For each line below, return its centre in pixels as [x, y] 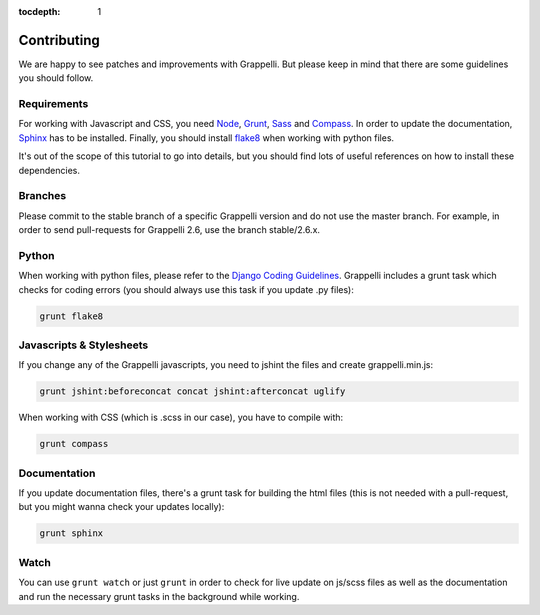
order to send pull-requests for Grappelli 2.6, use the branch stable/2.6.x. [169, 230]
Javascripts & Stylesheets [83, 345]
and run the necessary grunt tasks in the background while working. [159, 596]
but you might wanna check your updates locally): [121, 507]
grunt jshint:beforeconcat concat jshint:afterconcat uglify [192, 391]
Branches [42, 196]
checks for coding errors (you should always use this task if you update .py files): [186, 289]
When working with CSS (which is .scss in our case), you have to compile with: [181, 417]
